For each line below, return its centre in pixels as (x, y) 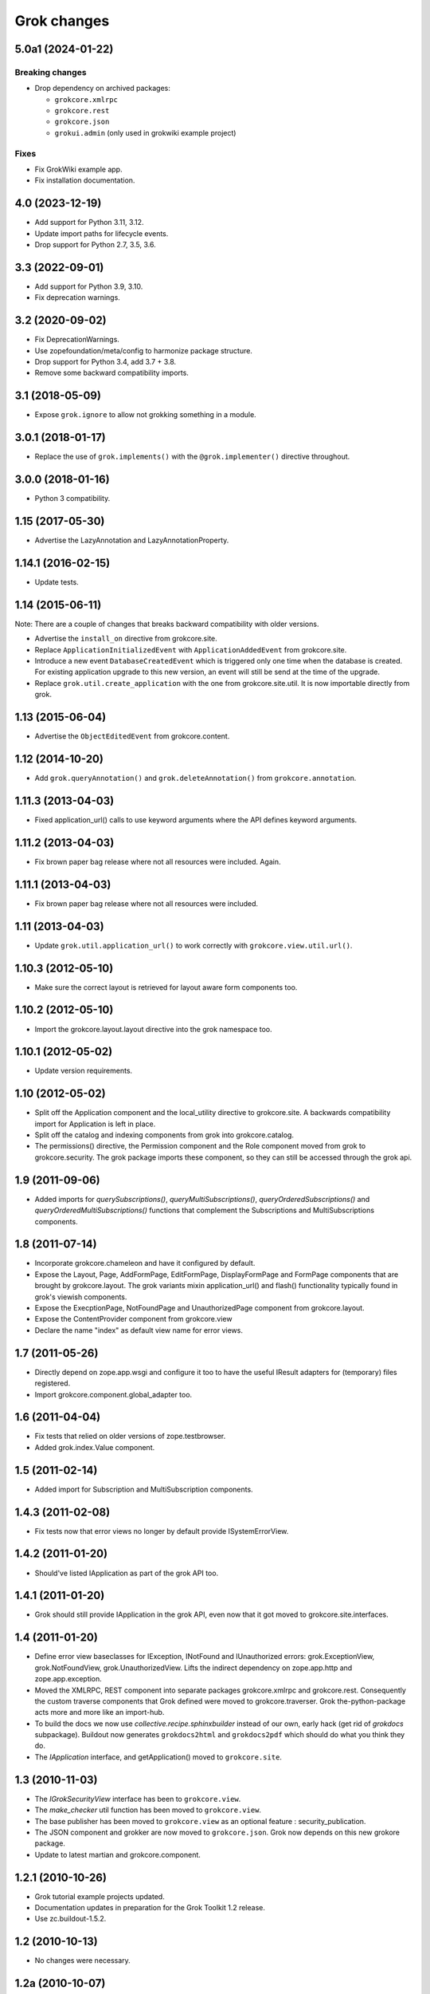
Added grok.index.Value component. (95, 1447)
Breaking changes (51, 72)
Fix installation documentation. (85, 180)
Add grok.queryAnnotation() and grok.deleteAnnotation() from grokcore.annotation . (195, 778)
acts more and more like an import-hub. (100, 1712)
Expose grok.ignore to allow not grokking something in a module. (145, 415)
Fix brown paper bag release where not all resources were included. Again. (158, 861)
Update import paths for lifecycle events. (102, 233)
